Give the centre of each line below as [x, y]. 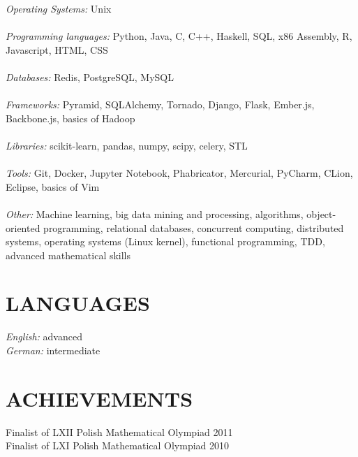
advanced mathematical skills [68, 255]
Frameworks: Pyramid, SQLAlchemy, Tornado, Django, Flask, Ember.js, [160, 104]
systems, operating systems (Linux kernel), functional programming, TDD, [165, 241]
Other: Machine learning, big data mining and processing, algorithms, [155, 213]
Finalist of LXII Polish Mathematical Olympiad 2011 [119, 431]
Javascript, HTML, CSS [57, 49]
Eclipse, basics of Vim [53, 186]
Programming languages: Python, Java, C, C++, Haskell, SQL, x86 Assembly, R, [179, 36]
